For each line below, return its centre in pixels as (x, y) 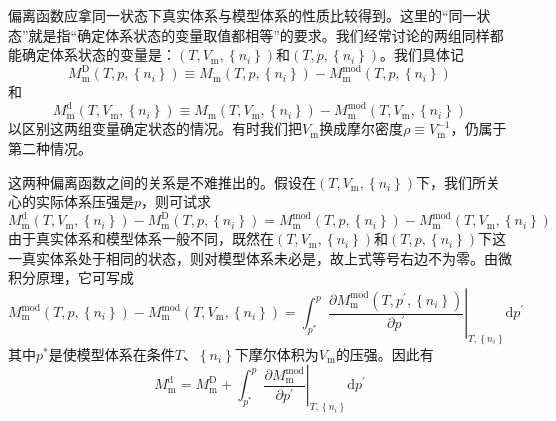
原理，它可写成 (84, 277)
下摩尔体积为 (276, 353)
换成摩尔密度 (361, 128)
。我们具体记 (422, 54)
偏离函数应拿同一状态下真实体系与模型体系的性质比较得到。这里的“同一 (242, 15)
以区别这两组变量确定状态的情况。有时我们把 (155, 128)
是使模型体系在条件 (111, 353)
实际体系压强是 (84, 201)
